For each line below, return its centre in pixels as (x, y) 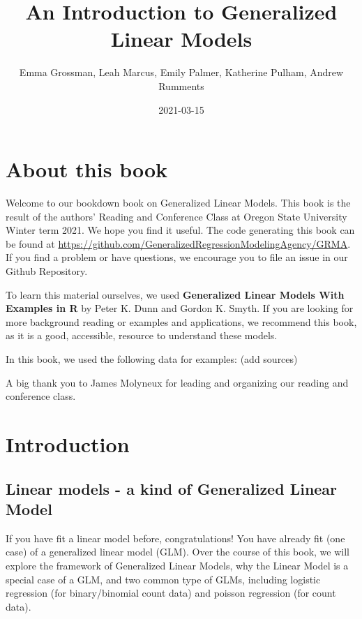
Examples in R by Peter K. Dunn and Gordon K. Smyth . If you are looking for (180, 308)
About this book (87, 169)
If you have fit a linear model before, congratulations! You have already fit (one (175, 538)
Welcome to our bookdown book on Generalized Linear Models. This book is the (178, 203)
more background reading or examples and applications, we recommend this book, (181, 321)
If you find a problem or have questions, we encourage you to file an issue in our (177, 257)
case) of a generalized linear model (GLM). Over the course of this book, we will (178, 552)
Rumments (181, 85)
